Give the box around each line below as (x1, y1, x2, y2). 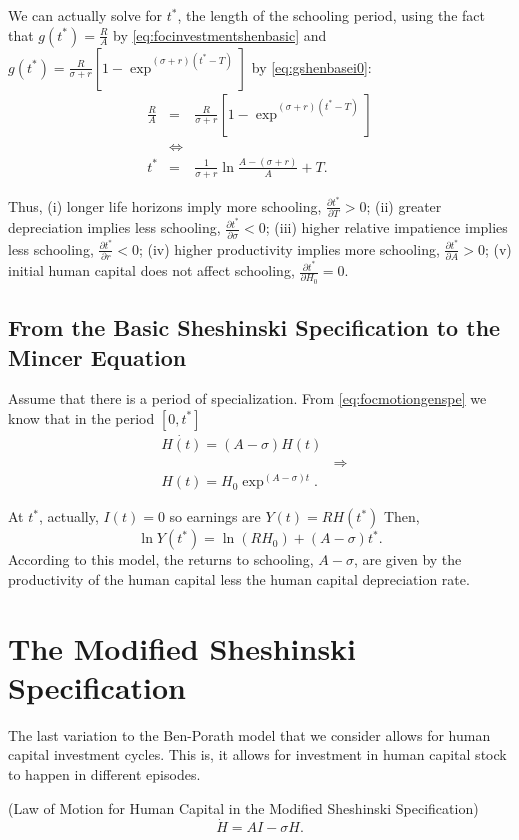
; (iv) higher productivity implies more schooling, (138, 238, 440, 259)
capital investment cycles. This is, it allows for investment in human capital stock (8, 744, 507, 765)
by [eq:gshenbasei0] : (251, 56, 372, 77)
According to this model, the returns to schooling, (8, 549, 314, 570)
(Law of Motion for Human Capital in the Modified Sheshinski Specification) (8, 797, 479, 818)
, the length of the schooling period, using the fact (177, 5, 485, 25)
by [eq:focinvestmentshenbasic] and (113, 24, 327, 45)
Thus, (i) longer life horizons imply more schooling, (8, 195, 322, 216)
